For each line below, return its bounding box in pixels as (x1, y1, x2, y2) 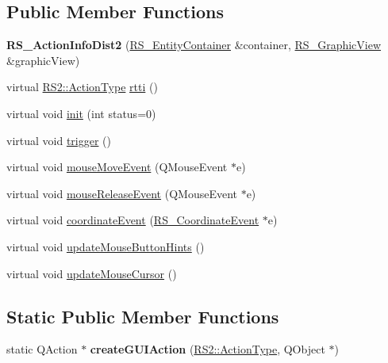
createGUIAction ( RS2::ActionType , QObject (90, 341, 325, 357)
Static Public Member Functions (6, 304, 279, 328)
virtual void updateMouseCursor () (6, 265, 177, 281)
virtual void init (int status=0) (6, 105, 156, 121)
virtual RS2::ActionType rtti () (6, 78, 158, 95)
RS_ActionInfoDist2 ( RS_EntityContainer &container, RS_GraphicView (6, 36, 382, 53)
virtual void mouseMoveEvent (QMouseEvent (6, 159, 228, 175)
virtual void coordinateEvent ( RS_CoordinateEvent (6, 212, 259, 228)
